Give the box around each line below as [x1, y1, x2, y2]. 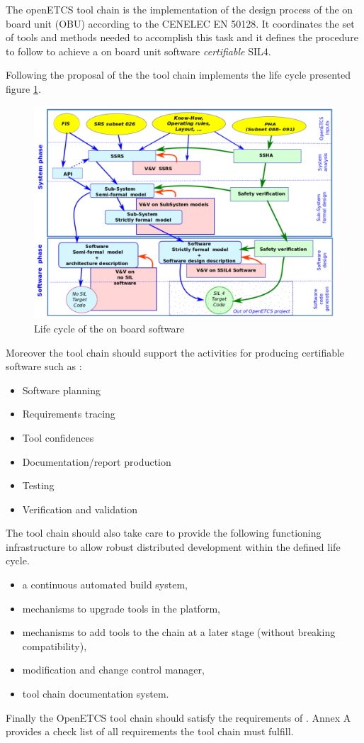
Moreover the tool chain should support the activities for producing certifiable [6, 345, 345, 359]
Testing [22, 478, 55, 493]
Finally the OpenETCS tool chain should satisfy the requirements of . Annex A [6, 710, 351, 725]
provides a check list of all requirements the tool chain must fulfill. [6, 724, 294, 739]
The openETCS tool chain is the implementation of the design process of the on [6, 2, 353, 16]
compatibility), [22, 638, 87, 653]
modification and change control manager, [22, 662, 205, 677]
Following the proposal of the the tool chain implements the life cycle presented [6, 67, 351, 82]
